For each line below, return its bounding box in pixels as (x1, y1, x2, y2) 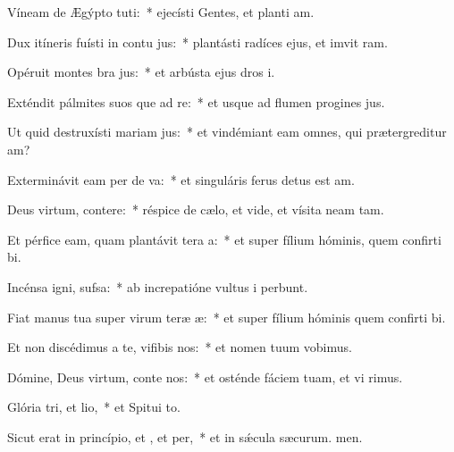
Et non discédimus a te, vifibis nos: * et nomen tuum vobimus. (7, 338, 352, 356)
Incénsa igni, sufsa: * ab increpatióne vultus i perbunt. (7, 277, 308, 296)
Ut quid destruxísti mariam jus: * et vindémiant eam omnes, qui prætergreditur (7, 122, 447, 141)
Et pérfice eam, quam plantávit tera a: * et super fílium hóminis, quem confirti (7, 230, 441, 248)
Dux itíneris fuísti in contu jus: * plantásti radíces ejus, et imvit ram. (7, 32, 388, 51)
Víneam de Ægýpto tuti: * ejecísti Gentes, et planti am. (7, 3, 315, 21)
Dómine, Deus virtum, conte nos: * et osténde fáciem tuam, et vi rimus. (7, 367, 403, 386)
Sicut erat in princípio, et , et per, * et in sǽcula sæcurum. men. (7, 427, 363, 446)
